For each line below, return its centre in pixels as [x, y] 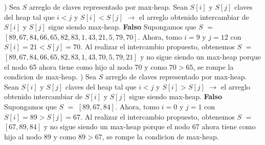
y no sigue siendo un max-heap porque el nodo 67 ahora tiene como [150, 126]
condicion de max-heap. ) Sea [50, 77]
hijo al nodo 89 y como [40, 136]
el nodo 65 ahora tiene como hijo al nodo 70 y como [86, 66]
